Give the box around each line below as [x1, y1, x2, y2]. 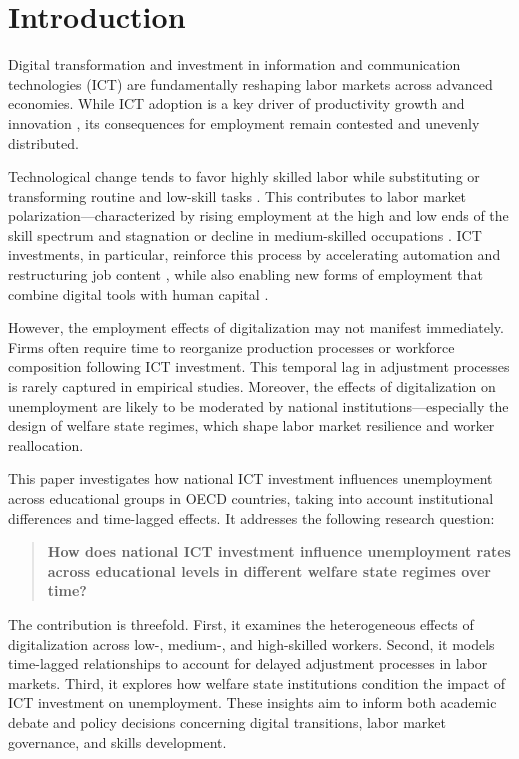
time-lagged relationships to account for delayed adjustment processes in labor [8, 653, 488, 674]
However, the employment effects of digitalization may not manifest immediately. [8, 317, 504, 338]
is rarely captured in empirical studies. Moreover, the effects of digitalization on [8, 376, 496, 397]
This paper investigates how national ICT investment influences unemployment [8, 468, 493, 489]
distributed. [8, 132, 79, 153]
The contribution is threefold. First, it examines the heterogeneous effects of [8, 613, 474, 634]
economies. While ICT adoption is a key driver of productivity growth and [8, 93, 465, 114]
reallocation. [8, 434, 84, 455]
